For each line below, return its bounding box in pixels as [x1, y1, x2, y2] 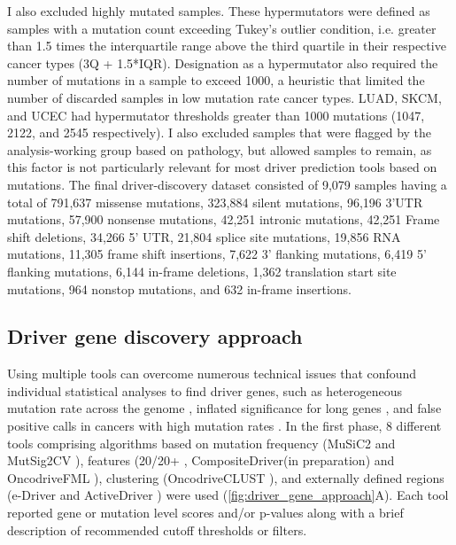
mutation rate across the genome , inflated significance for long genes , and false [7, 399, 442, 417]
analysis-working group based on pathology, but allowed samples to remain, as [7, 140, 432, 159]
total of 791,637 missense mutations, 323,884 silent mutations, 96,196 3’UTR [7, 192, 423, 211]
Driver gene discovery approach [7, 323, 303, 350]
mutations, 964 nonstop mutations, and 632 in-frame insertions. [7, 279, 352, 298]
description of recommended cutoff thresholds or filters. [7, 520, 307, 539]
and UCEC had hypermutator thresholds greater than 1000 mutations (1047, [7, 105, 425, 124]
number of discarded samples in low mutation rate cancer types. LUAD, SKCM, [7, 88, 442, 106]
